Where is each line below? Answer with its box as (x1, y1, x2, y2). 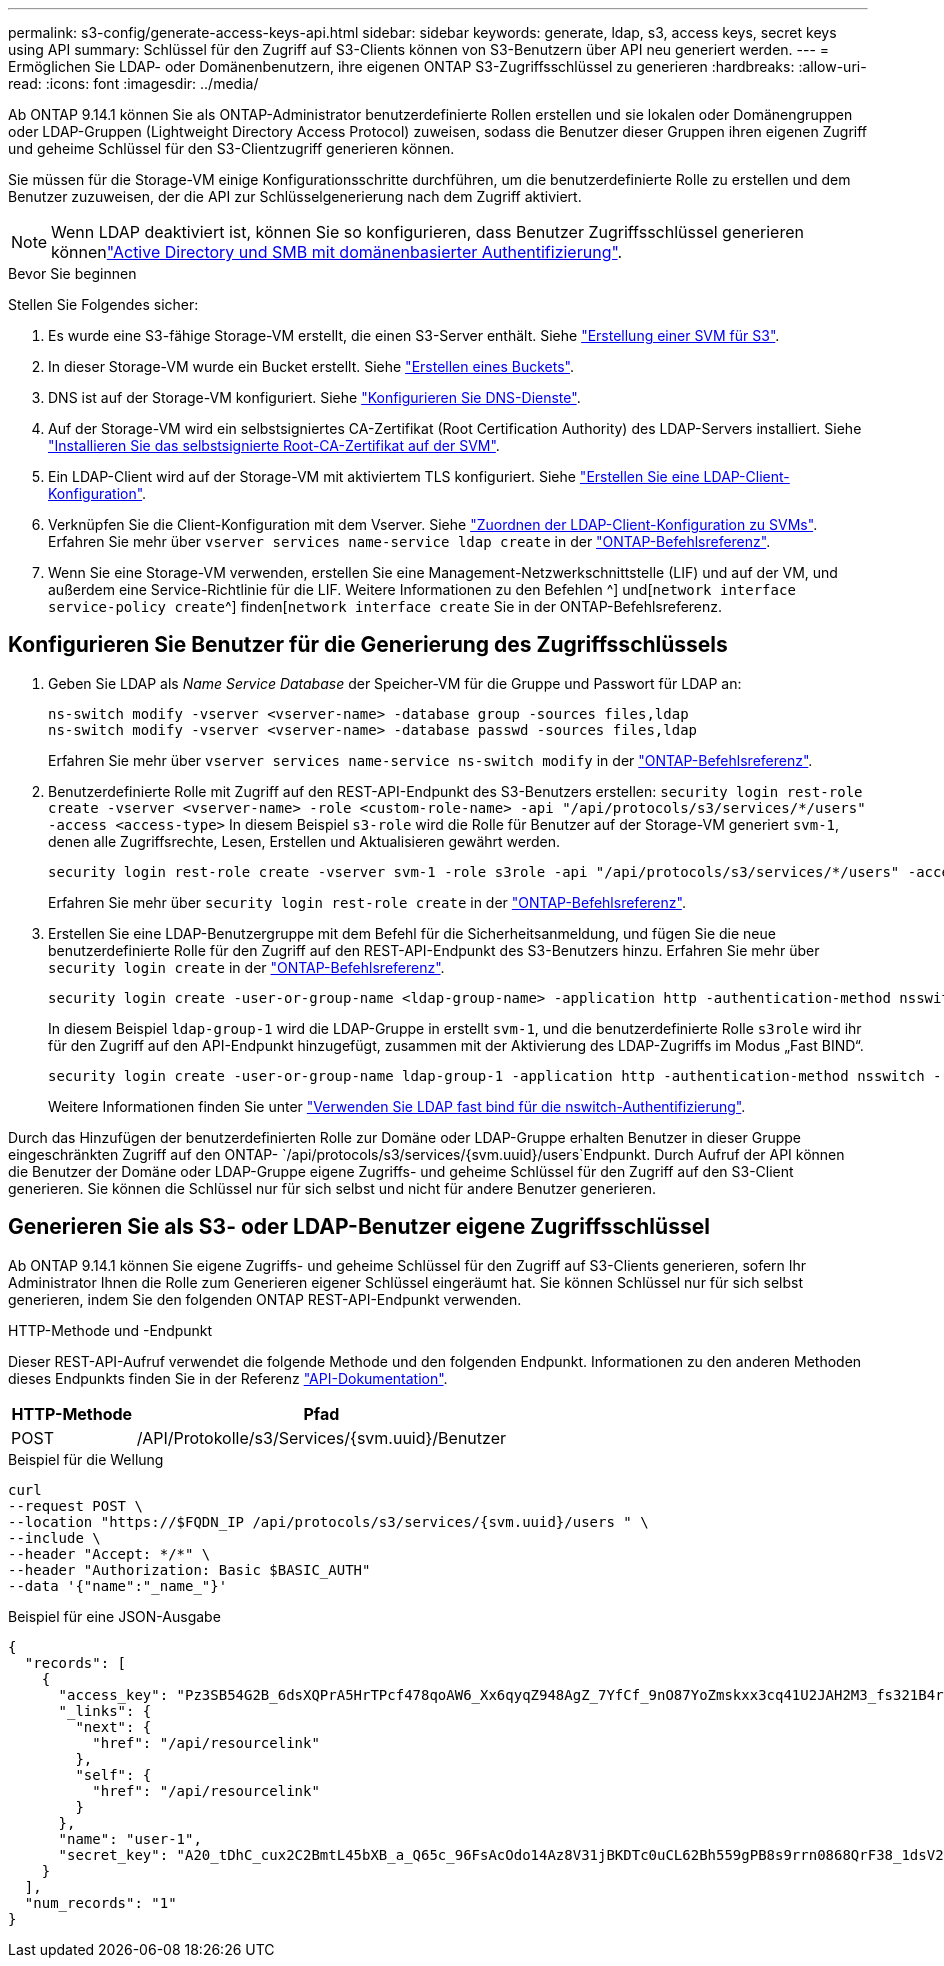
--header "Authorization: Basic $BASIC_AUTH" (8, 1561, 371, 1578)
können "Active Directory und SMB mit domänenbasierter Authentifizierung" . (51, 242, 623, 262)
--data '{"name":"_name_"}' (8, 1577, 228, 1594)
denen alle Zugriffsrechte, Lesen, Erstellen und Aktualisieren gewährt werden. (48, 832, 561, 850)
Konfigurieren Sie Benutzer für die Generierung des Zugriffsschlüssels (8, 632, 728, 658)
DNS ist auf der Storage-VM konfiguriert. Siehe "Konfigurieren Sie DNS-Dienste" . (48, 389, 581, 406)
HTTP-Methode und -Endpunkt (8, 1321, 213, 1339)
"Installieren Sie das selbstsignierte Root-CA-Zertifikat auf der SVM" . (48, 437, 500, 454)
